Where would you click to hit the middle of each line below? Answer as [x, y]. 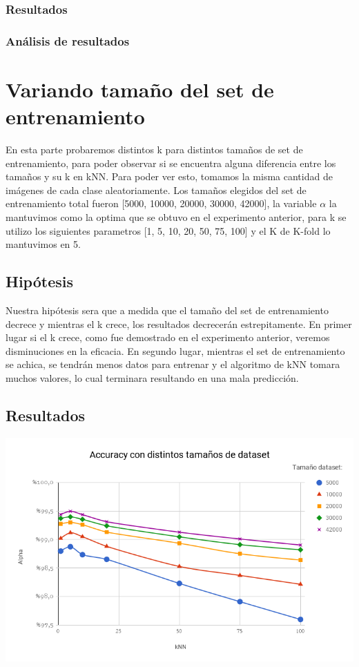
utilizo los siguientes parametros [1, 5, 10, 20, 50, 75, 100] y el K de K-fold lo [168, 230]
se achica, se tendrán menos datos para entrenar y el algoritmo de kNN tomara [173, 364]
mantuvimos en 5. [43, 244]
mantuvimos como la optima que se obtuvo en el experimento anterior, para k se [176, 216]
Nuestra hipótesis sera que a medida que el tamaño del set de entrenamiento [167, 310]
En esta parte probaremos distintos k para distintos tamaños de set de [154, 149]
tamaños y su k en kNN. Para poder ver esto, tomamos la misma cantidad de [169, 176]
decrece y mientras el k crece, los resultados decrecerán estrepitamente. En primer [179, 323]
